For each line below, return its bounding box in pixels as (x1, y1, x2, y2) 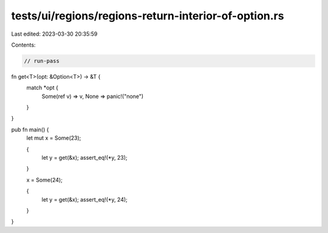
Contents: (11, 41, 36, 48)
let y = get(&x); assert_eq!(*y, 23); (41, 154, 128, 162)
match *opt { (26, 84, 59, 91)
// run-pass (24, 57, 60, 64)
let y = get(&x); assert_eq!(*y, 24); (41, 195, 128, 203)
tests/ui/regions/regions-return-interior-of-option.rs (11, 9, 284, 22)
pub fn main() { (11, 126, 49, 133)
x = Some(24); (26, 176, 63, 183)
